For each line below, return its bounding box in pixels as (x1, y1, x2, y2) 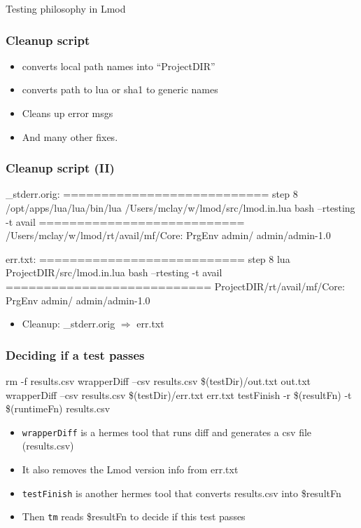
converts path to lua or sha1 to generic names (22, 82, 218, 97)
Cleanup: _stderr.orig (22, 316, 115, 331)
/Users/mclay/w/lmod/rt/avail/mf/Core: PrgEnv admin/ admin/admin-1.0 (6, 228, 331, 243)
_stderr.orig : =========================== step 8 (6, 187, 298, 201)
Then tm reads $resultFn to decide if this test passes (22, 509, 246, 524)
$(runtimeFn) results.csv (6, 401, 111, 416)
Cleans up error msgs (22, 106, 113, 120)
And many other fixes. (22, 129, 118, 144)
